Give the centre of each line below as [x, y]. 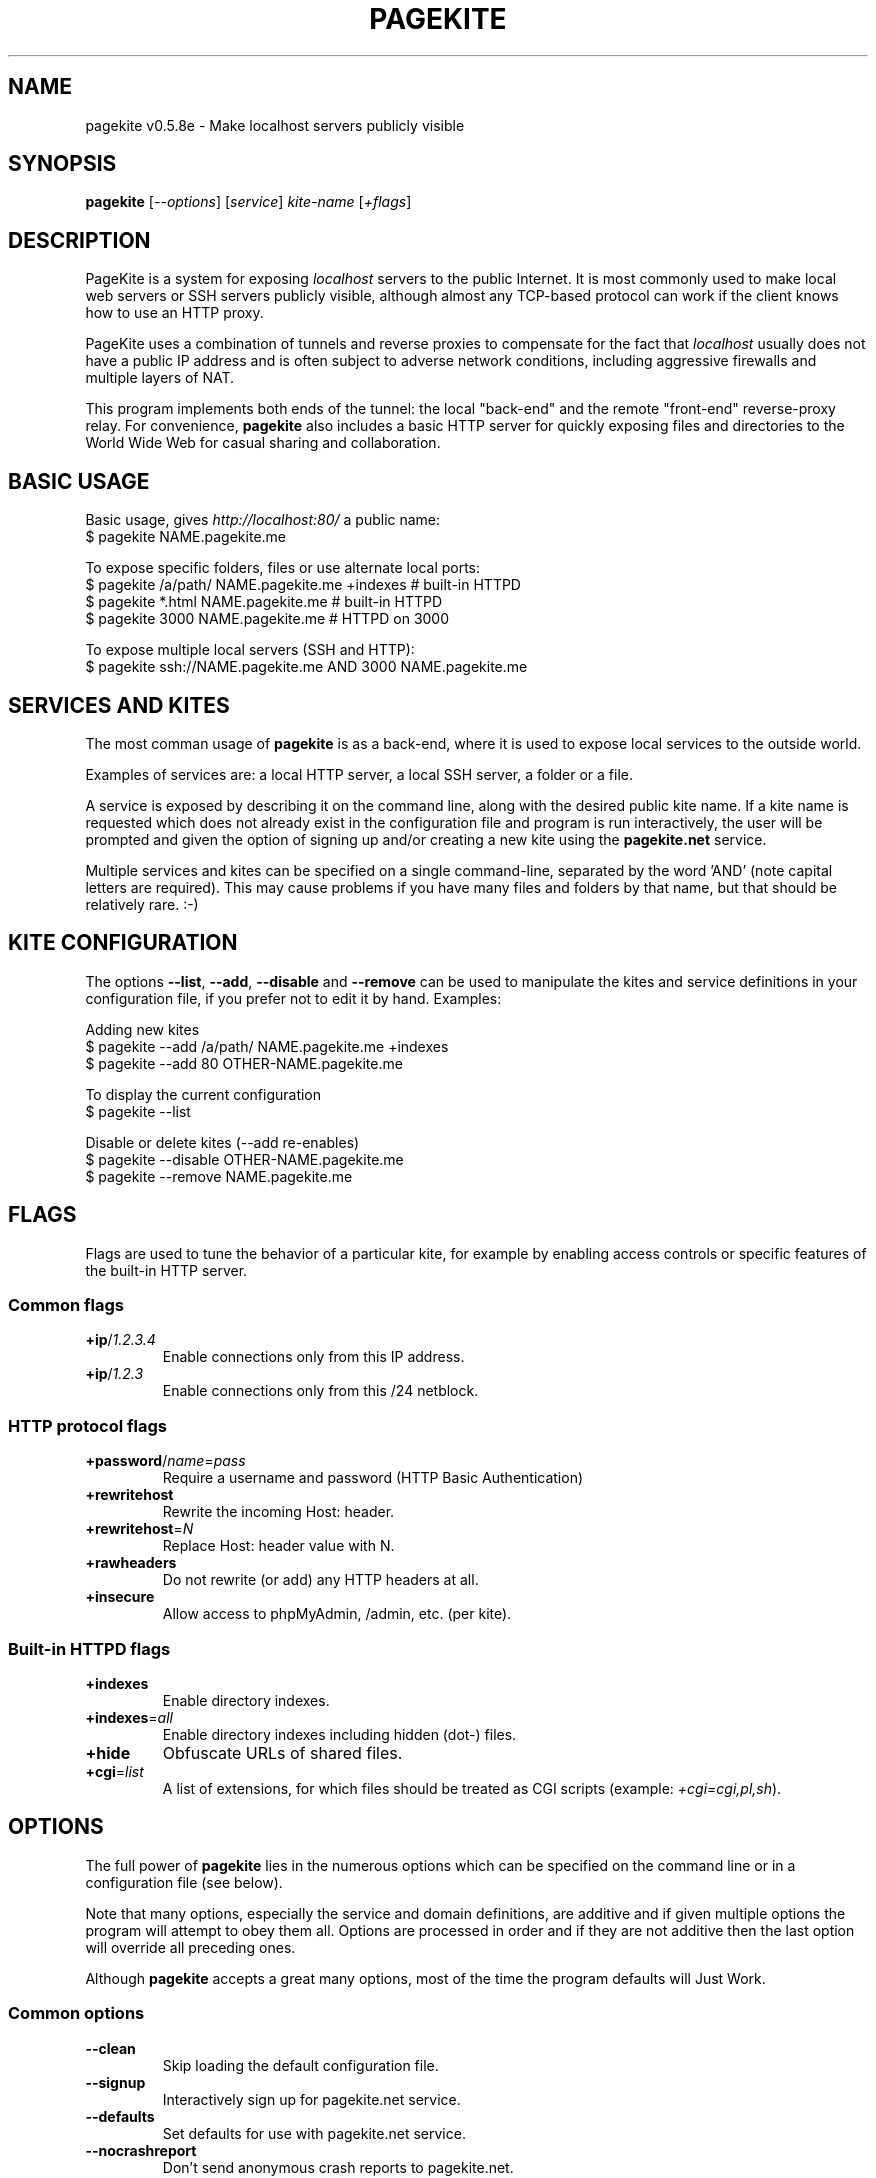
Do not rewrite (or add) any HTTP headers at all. [320, 1580]
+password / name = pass [165, 1461]
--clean [110, 2048]
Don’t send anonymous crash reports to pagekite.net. [338, 2167]
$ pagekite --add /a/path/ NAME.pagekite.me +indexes [267, 1046]
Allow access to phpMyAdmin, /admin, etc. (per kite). [337, 1614]
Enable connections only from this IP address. [313, 1357]
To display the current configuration [203, 1094]
